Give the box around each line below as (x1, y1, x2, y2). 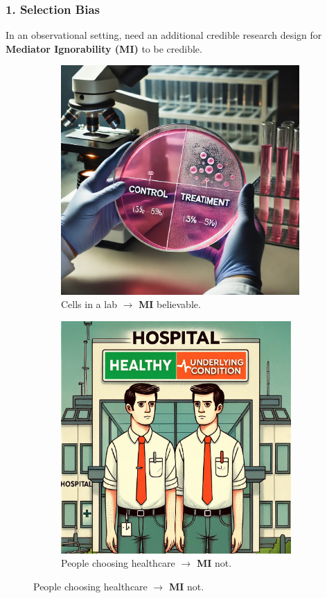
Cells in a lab (61, 297, 117, 311)
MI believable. (139, 297, 201, 311)
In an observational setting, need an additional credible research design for (6, 28, 322, 42)
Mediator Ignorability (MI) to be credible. (6, 41, 202, 55)
